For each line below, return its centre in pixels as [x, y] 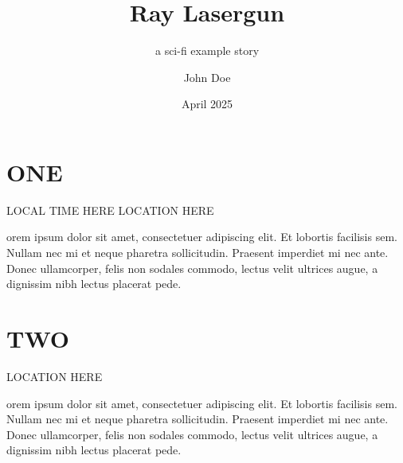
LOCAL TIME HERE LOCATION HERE [110, 210]
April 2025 [207, 104]
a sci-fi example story [207, 51]
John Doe [207, 77]
